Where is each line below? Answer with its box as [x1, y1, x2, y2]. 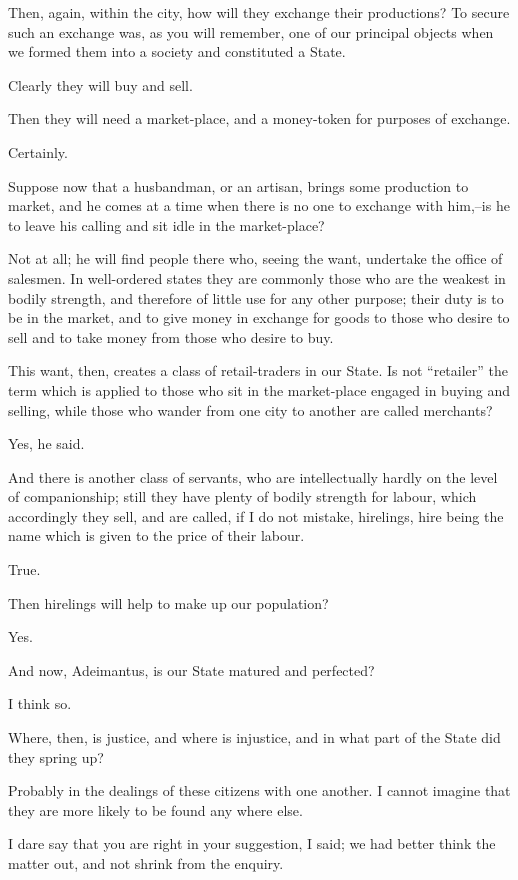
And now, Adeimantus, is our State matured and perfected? [8, 659, 375, 680]
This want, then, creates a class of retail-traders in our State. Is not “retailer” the [8, 360, 509, 381]
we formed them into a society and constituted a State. [8, 41, 346, 62]
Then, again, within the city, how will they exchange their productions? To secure [8, 2, 510, 22]
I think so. [8, 693, 72, 714]
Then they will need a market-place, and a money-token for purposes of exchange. [8, 108, 511, 129]
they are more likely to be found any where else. [8, 799, 303, 820]
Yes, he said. [8, 433, 85, 454]
